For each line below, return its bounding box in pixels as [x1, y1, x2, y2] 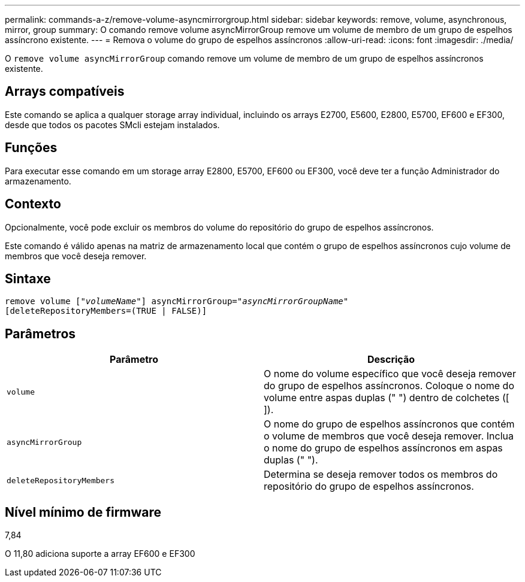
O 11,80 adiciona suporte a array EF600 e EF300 [5, 548, 195, 559]
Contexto [5, 196, 61, 212]
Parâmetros [5, 326, 76, 341]
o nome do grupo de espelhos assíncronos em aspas [264, 442, 503, 454]
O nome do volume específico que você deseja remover [264, 368, 516, 380]
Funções [5, 140, 58, 156]
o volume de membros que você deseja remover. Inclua [264, 430, 514, 442]
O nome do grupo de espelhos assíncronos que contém [264, 418, 515, 431]
